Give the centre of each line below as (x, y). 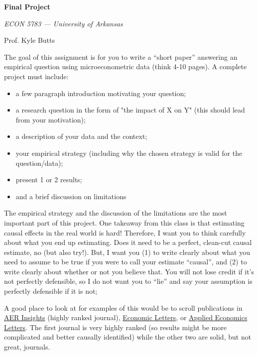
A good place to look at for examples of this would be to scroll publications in (123, 307)
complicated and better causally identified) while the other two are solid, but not (128, 337)
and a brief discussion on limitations (71, 196)
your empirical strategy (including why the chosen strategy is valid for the (129, 153)
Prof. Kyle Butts (30, 40)
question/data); (39, 163)
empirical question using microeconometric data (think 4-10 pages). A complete (126, 66)
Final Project (27, 6)
